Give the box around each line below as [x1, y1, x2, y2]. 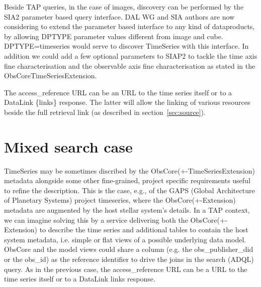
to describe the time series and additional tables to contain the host [39, 224, 248, 235]
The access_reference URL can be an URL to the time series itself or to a [4, 87, 232, 97]
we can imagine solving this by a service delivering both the [4, 214, 188, 225]
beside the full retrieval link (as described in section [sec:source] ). [4, 106, 206, 117]
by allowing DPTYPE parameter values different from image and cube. [4, 31, 223, 41]
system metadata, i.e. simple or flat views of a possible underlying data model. [4, 234, 246, 244]
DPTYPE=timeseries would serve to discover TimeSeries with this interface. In [4, 41, 249, 51]
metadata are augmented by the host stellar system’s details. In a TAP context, [4, 205, 250, 215]
